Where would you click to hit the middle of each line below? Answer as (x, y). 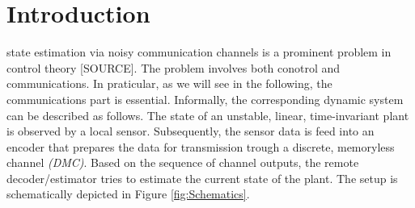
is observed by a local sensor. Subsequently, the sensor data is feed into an (191, 131)
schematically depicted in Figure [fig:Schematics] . (128, 194)
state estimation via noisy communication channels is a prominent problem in (199, 52)
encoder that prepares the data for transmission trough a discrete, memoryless (201, 146)
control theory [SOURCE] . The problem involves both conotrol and (174, 67)
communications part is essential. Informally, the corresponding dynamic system (205, 99)
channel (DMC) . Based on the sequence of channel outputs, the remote (183, 162)
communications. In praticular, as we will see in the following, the (169, 83)
